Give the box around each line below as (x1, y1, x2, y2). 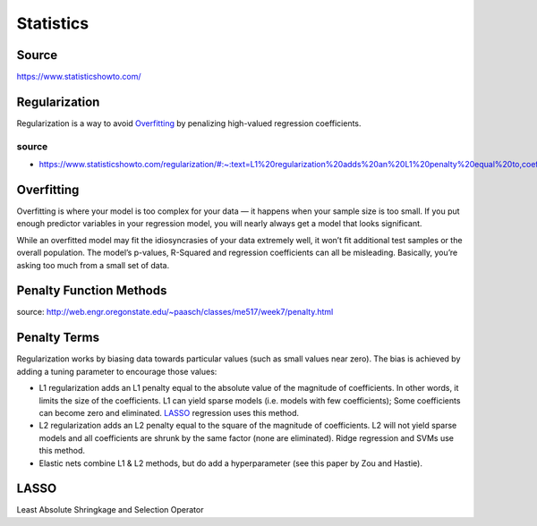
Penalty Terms (16, 330, 100, 345)
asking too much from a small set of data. (16, 259, 170, 270)
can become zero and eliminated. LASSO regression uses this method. (38, 407, 300, 418)
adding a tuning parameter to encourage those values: (16, 366, 217, 377)
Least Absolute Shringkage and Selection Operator (16, 505, 204, 515)
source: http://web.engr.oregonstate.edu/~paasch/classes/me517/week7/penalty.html (16, 307, 334, 318)
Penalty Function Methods (16, 283, 167, 299)
